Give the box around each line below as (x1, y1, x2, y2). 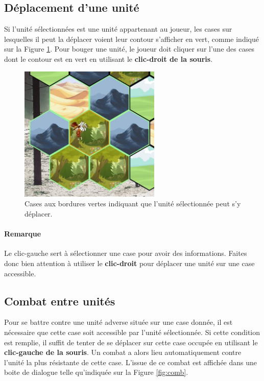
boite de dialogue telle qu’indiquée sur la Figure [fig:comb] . (4, 367, 188, 377)
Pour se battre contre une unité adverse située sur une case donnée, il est (4, 317, 233, 327)
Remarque (4, 228, 41, 239)
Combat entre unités (4, 293, 115, 308)
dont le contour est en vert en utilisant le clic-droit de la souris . (4, 53, 213, 64)
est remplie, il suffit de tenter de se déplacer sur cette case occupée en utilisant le (4, 337, 258, 347)
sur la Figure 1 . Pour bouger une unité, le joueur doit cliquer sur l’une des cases (4, 43, 254, 54)
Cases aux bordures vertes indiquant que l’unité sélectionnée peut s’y (25, 198, 241, 209)
